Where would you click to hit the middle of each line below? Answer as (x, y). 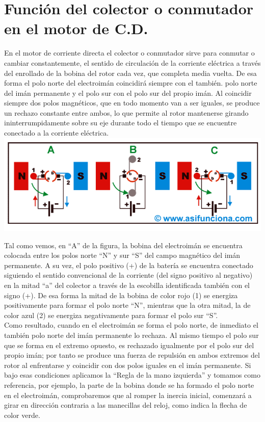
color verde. (22, 415)
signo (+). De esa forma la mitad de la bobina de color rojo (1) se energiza (121, 295)
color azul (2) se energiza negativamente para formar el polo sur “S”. (111, 315)
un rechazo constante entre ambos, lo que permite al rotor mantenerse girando (126, 112)
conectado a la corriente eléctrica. (57, 133)
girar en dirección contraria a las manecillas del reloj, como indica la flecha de (126, 405)
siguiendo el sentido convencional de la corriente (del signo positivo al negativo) (128, 275)
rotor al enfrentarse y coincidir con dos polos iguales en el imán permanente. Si (128, 365)
